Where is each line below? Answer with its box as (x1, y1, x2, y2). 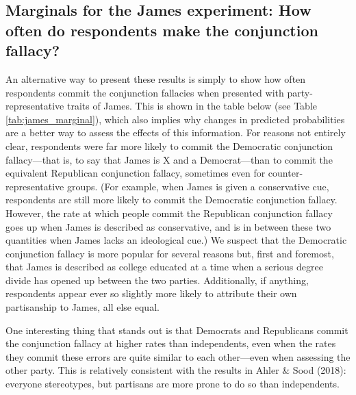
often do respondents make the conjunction (5, 19, 318, 40)
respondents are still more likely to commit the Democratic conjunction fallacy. (5, 192, 338, 207)
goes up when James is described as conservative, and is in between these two (5, 219, 331, 233)
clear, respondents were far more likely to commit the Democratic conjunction (5, 138, 333, 153)
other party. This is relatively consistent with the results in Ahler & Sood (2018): (5, 363, 346, 377)
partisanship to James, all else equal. (5, 300, 160, 314)
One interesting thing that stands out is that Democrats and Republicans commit (5, 322, 348, 337)
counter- (268, 166, 303, 180)
